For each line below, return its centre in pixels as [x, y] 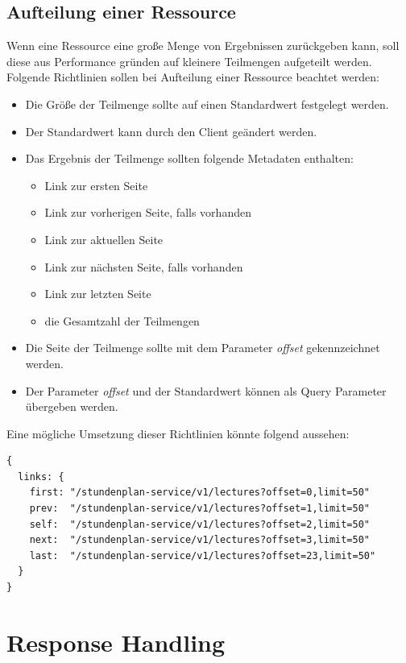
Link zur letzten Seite [98, 294]
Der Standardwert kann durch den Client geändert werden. [171, 131]
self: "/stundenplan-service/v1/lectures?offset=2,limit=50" [200, 524]
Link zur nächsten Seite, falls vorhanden [144, 266]
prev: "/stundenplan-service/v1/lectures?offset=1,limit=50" [200, 509]
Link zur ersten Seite [96, 185]
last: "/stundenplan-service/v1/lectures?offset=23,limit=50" [203, 555]
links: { [41, 477]
